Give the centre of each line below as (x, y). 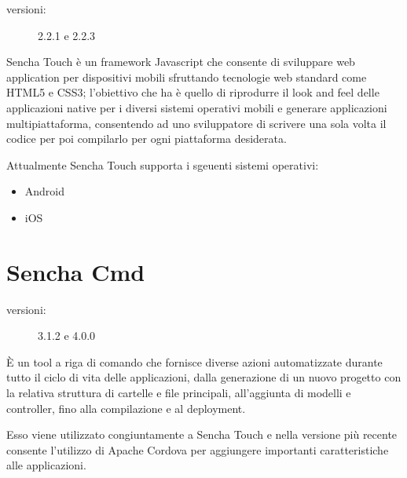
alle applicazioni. (46, 465)
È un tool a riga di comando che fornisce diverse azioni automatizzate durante (194, 361)
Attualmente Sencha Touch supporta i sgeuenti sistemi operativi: (163, 164)
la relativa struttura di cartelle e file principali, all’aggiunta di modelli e (179, 393)
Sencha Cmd (76, 271)
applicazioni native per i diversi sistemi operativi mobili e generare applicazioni (197, 107)
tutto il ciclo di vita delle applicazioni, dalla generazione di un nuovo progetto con (204, 377)
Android (45, 191)
